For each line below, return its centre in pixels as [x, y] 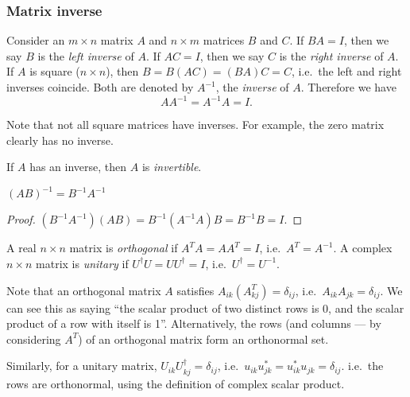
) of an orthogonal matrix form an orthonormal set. [203, 339]
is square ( [55, 71]
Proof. [21, 219]
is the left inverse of [86, 55]
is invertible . [172, 167]
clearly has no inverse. [60, 140]
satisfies [195, 290]
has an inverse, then [78, 167]
